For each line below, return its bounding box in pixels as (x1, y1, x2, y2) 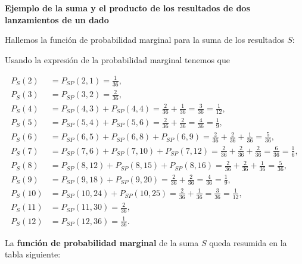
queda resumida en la (209, 236, 287, 249)
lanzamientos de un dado (5, 13, 109, 26)
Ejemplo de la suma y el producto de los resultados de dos (5, 2, 250, 14)
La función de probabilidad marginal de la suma (5, 236, 199, 249)
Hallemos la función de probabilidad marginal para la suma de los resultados (5, 33, 285, 46)
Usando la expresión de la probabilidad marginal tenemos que (5, 53, 230, 66)
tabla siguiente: (5, 248, 61, 260)
